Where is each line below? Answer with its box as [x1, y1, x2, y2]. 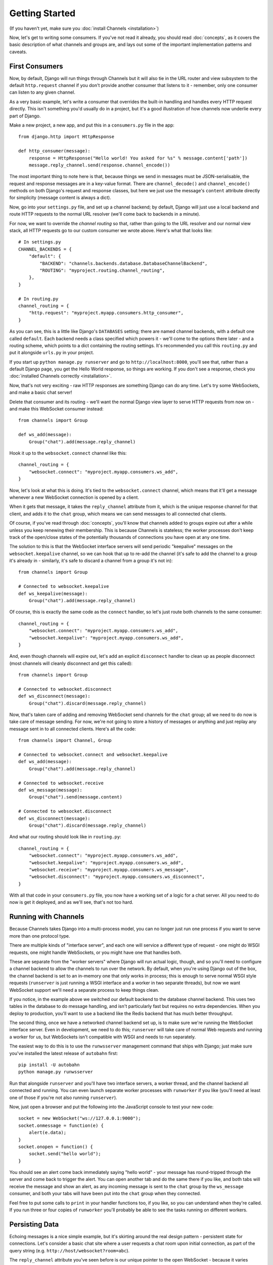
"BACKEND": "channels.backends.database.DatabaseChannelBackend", [39, 261, 208, 266]
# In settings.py [18, 239, 61, 245]
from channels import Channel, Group [18, 738, 112, 743]
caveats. [9, 49, 27, 55]
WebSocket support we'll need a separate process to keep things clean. [9, 987, 159, 993]
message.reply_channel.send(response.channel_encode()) [28, 162, 170, 168]
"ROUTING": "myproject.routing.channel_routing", [39, 268, 165, 273]
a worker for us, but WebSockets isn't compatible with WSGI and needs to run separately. [9, 1034, 196, 1040]
